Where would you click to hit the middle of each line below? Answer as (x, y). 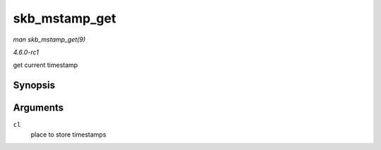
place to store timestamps (68, 135)
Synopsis (34, 86)
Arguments (38, 108)
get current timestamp (46, 65)
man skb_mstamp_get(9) (49, 39)
